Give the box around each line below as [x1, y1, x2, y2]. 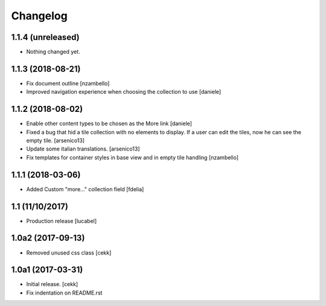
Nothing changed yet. [26, 48, 81, 56]
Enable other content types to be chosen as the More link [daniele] [26, 120, 193, 127]
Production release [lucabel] [26, 217, 97, 224]
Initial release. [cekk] [26, 281, 78, 288]
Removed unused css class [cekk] [26, 249, 112, 256]
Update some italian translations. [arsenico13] [26, 145, 140, 152]
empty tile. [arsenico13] [26, 137, 85, 145]
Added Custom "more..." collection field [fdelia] [26, 185, 144, 193]
